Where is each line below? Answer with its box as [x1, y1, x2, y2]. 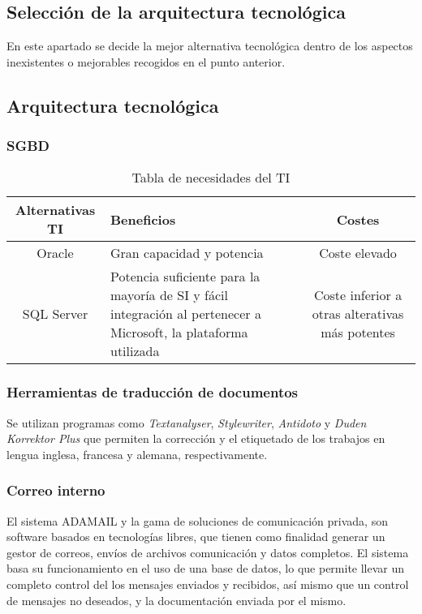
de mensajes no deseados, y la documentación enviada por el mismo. [6, 591, 347, 608]
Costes [336, 209, 380, 229]
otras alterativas [312, 304, 404, 324]
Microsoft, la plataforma [110, 323, 248, 342]
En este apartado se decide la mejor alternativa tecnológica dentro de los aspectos [6, 37, 413, 54]
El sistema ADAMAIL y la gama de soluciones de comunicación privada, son [6, 512, 388, 529]
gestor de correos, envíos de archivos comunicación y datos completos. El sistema [6, 543, 409, 560]
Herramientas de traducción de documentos [6, 382, 299, 402]
